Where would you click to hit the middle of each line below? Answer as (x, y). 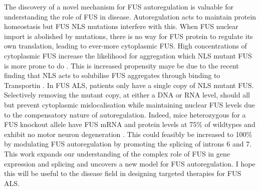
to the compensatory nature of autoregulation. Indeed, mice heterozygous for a (125, 114)
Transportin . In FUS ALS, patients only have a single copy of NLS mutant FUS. (129, 85)
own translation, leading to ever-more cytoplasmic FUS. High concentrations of (125, 46)
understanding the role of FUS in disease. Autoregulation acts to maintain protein (130, 16)
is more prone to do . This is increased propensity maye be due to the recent (121, 65)
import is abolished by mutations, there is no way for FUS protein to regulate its (128, 36)
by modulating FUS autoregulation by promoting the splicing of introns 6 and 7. (128, 144)
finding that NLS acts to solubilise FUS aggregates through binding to (112, 75)
